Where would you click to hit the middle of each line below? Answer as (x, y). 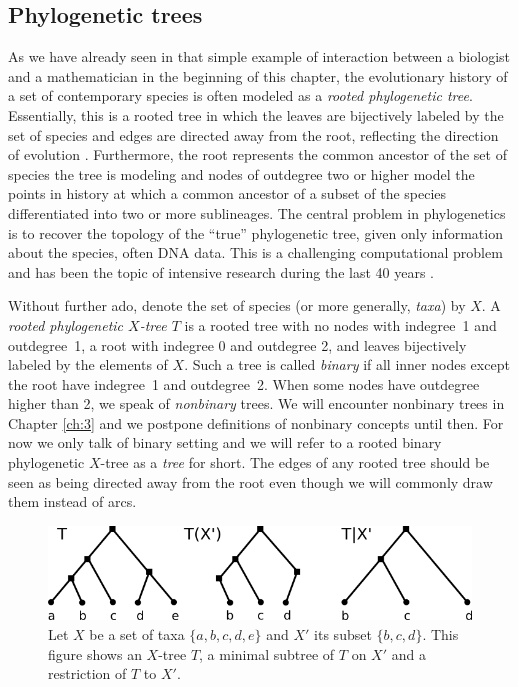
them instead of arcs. (72, 501)
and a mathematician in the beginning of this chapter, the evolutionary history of (258, 75)
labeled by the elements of (88, 364)
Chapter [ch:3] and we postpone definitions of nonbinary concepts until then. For (256, 422)
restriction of (87, 673)
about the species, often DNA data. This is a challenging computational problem (255, 252)
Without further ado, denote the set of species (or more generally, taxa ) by (237, 305)
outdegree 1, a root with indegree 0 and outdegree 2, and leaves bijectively (237, 344)
